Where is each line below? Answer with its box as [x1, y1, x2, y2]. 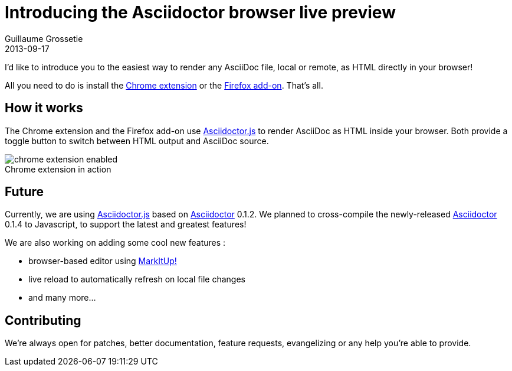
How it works [5, 100, 83, 116]
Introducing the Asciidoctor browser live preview [5, 2, 396, 22]
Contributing [5, 313, 81, 328]
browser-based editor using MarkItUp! [28, 256, 177, 266]
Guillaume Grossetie [5, 33, 83, 44]
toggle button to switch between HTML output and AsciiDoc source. [5, 135, 269, 146]
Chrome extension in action [5, 164, 111, 174]
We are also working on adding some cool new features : [5, 237, 226, 248]
